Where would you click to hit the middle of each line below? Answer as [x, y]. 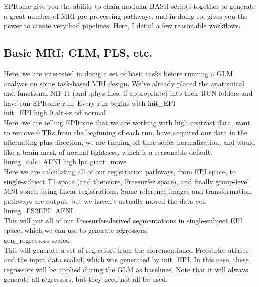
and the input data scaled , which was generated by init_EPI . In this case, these [126, 259]
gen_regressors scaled [37, 240]
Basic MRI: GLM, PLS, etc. [78, 53]
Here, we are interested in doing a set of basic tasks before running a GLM [119, 73]
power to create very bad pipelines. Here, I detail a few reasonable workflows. [122, 26]
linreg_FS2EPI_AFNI [39, 210]
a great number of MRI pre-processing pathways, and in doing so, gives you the [126, 16]
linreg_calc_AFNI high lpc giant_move [65, 161]
